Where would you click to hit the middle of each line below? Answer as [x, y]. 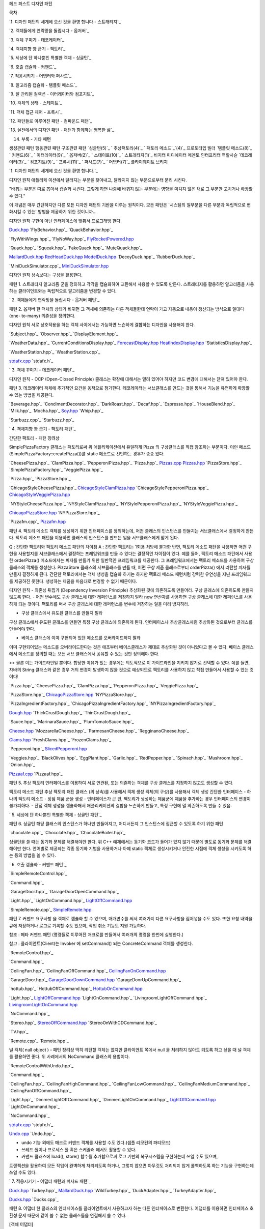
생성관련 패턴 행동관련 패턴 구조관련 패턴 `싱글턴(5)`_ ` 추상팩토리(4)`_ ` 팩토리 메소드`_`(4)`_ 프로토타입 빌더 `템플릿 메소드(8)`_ [131, 148]
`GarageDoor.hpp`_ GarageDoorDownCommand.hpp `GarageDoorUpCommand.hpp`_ [95, 980]
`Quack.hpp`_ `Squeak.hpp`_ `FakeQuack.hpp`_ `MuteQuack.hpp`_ [76, 248]
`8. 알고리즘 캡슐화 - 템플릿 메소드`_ [43, 85]
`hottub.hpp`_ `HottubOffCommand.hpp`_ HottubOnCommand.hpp [76, 989]
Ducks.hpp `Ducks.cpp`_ [34, 1200]
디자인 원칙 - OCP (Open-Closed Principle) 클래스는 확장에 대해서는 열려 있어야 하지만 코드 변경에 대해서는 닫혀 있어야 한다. [129, 379]
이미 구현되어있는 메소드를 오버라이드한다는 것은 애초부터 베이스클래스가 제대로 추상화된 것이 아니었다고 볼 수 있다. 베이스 [125, 647]
